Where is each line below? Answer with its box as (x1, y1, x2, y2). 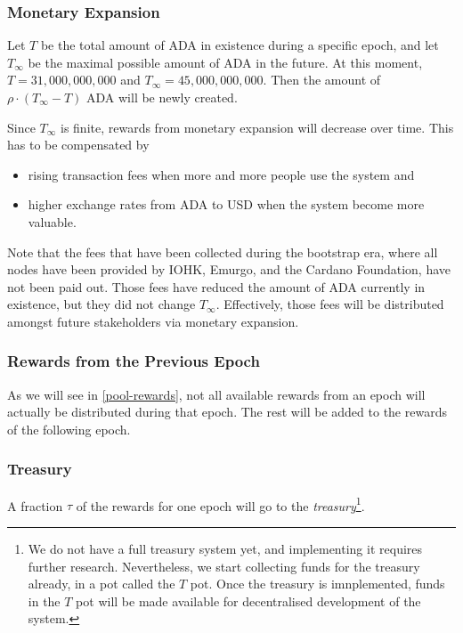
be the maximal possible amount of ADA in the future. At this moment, (28, 53, 423, 71)
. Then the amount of (263, 70, 381, 89)
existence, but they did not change (7, 295, 196, 313)
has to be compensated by (7, 135, 150, 154)
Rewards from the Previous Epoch (7, 350, 260, 372)
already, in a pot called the (28, 574, 175, 593)
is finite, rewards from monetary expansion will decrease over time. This (60, 118, 454, 136)
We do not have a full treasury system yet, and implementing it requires (28, 540, 423, 557)
